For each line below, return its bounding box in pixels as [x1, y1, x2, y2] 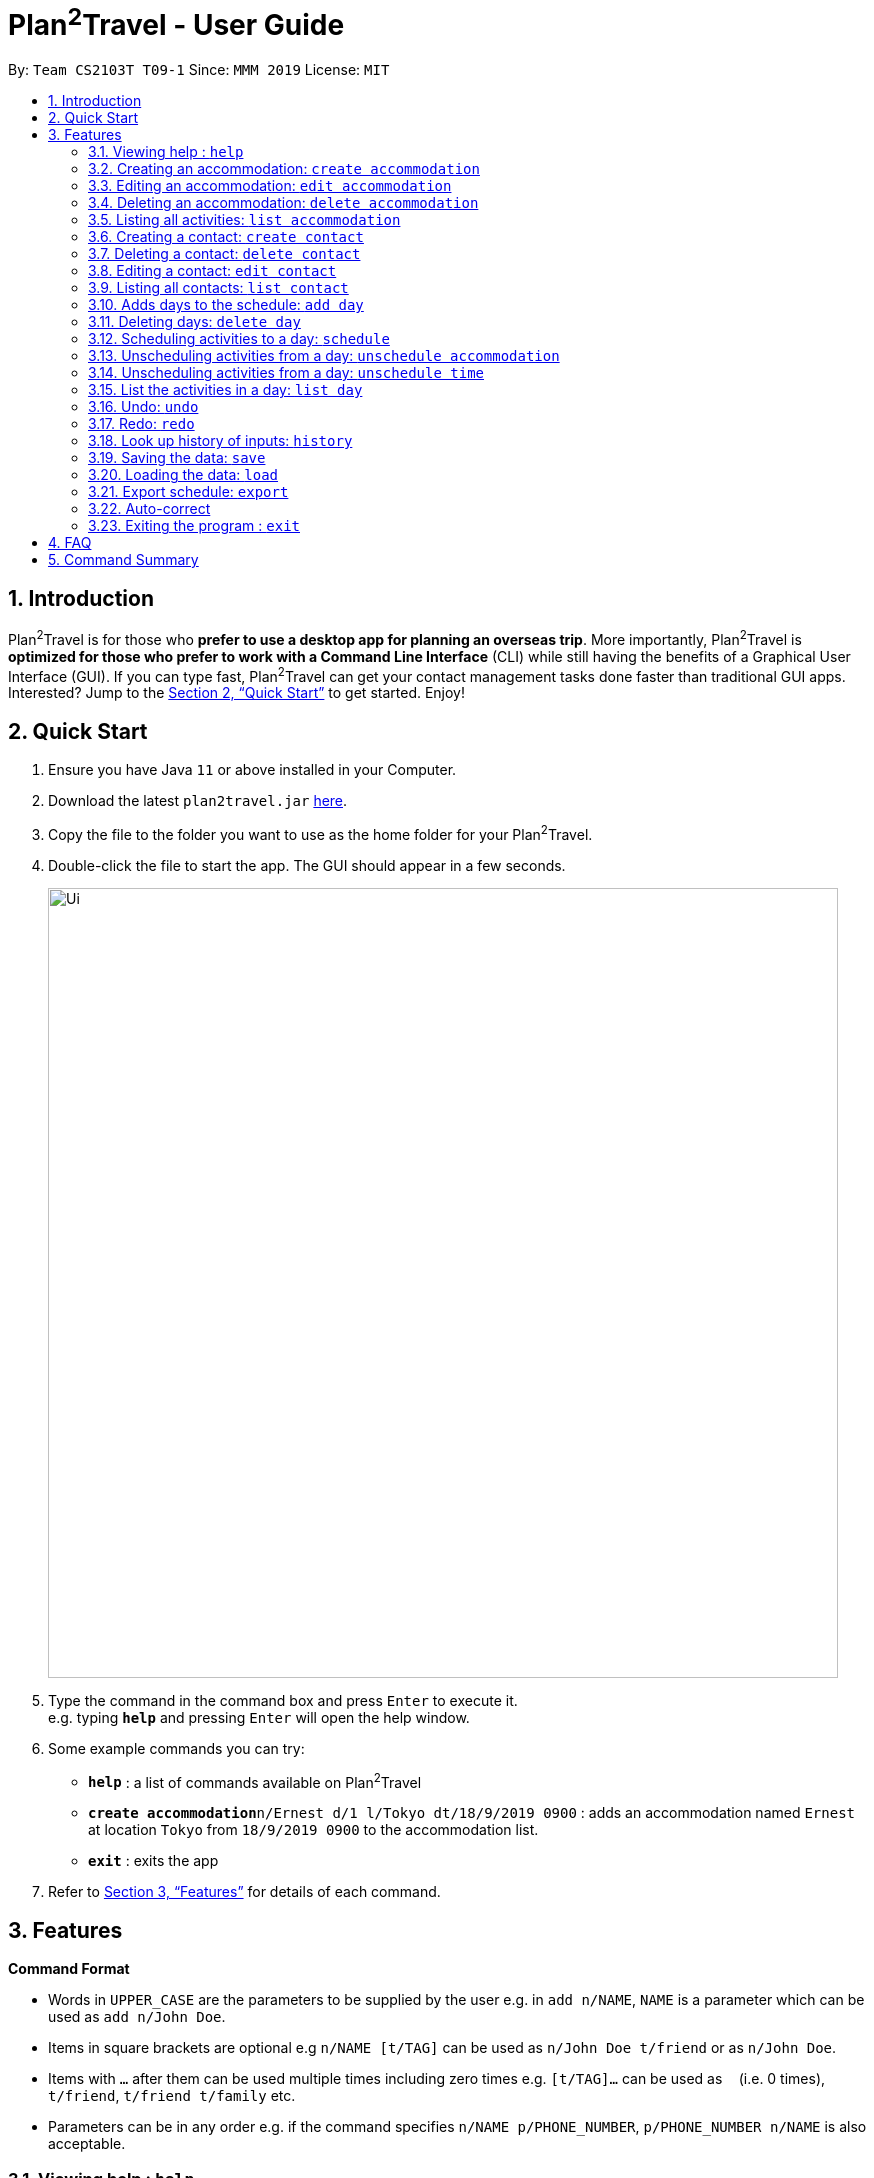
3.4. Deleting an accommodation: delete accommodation [88, 194, 479, 212]
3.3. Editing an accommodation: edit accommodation [88, 177, 452, 195]
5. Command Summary [48, 551, 199, 569]
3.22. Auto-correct [88, 500, 211, 518]
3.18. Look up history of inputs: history [88, 432, 353, 450]
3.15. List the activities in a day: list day [88, 381, 363, 399]
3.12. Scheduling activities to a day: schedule [88, 330, 390, 348]
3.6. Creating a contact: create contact [88, 228, 364, 246]
